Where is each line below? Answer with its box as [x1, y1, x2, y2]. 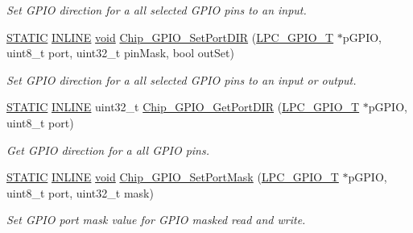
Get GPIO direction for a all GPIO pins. [6, 141, 209, 158]
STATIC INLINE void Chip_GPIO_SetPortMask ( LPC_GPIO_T [6, 169, 339, 185]
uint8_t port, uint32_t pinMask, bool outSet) [6, 44, 234, 61]
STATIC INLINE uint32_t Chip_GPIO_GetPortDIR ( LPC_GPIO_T [6, 98, 360, 115]
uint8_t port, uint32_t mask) [6, 184, 154, 201]
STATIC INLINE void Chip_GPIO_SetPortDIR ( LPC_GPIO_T [6, 28, 334, 45]
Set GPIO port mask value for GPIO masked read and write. [6, 211, 306, 228]
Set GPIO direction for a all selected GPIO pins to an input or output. [6, 71, 357, 88]
